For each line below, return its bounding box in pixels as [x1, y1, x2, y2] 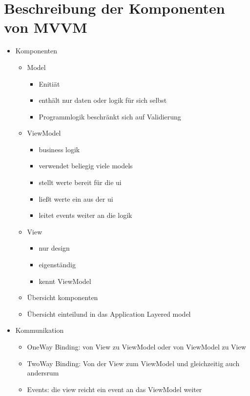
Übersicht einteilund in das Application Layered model [27, 308, 191, 319]
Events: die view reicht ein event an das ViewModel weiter [27, 384, 202, 394]
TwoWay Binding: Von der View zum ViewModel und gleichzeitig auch [27, 358, 240, 368]
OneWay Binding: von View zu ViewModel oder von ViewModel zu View [27, 342, 246, 351]
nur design [39, 243, 70, 253]
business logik [39, 144, 80, 154]
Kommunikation [15, 325, 64, 335]
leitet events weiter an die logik [39, 210, 132, 220]
